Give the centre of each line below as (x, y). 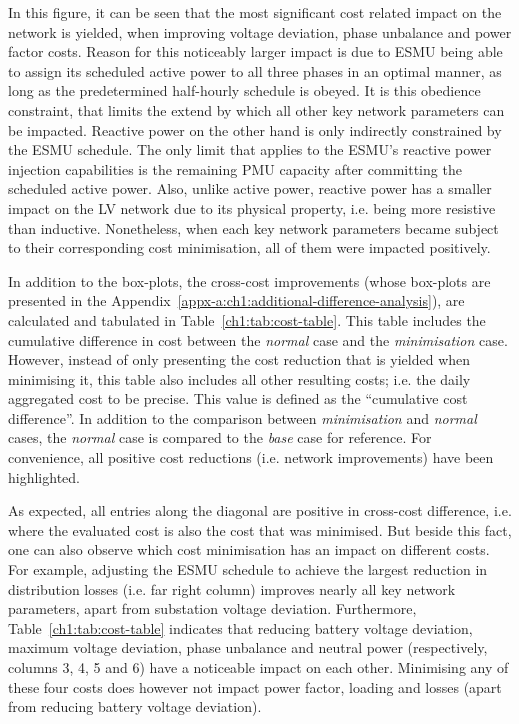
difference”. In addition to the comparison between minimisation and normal (242, 417)
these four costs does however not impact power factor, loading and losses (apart (255, 686)
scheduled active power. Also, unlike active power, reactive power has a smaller (250, 188)
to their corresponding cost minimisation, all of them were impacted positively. (249, 247)
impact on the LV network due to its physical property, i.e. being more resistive (252, 207)
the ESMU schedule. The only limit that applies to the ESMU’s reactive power (250, 149)
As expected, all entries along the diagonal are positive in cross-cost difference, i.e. (260, 510)
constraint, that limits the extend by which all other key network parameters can (256, 109)
